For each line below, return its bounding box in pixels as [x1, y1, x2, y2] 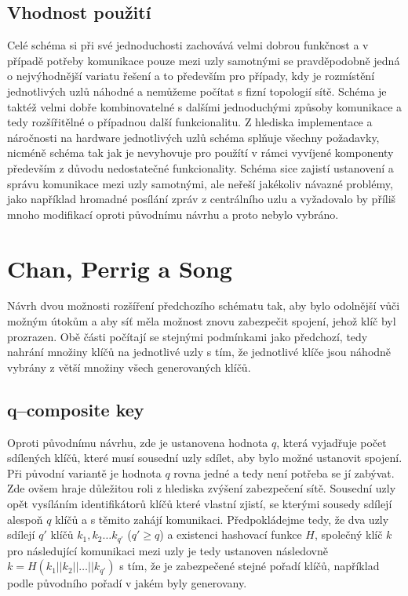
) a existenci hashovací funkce [159, 526, 302, 543]
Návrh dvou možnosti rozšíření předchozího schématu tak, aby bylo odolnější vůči [7, 297, 400, 314]
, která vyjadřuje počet [276, 434, 387, 450]
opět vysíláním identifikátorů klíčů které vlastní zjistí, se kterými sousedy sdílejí [7, 496, 392, 511]
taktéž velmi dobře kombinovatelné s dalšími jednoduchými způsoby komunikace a [7, 98, 403, 114]
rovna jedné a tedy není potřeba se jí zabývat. [173, 464, 395, 481]
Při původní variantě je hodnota [7, 464, 162, 481]
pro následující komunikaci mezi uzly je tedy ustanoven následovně [7, 542, 328, 558]
